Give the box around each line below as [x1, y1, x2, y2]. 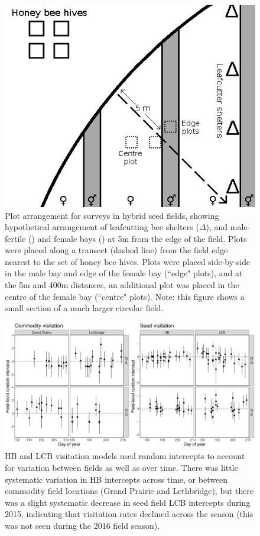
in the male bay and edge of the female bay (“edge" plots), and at [5, 267, 243, 279]
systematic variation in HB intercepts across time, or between [5, 473, 228, 485]
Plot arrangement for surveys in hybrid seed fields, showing [5, 209, 219, 221]
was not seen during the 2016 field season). [5, 519, 160, 532]
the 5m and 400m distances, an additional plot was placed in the [5, 279, 239, 291]
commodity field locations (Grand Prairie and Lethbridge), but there [5, 485, 254, 497]
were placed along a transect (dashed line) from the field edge [5, 244, 228, 256]
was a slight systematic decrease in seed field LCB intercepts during [5, 496, 251, 508]
